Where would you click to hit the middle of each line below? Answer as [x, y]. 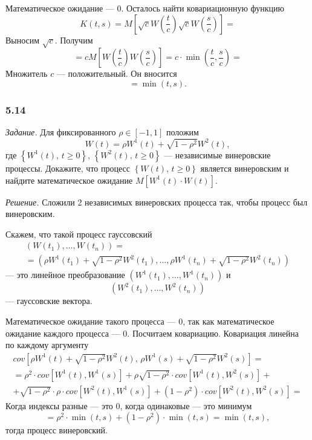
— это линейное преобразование [65, 275]
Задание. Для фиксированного [61, 132]
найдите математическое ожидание [69, 180]
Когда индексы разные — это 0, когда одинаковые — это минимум [129, 405]
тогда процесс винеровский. [57, 430]
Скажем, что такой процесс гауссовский [79, 234]
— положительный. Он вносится [117, 73]
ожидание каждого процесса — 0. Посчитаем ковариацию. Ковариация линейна [152, 333]
